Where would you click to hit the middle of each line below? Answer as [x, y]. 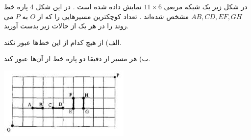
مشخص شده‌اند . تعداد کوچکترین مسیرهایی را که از [113, 16]
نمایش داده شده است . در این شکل [89, 6]
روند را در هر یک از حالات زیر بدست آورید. [66, 26]
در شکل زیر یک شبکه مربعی [206, 6]
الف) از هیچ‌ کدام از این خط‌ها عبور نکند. [63, 42]
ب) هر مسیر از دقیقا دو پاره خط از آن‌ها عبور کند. [77, 58]
